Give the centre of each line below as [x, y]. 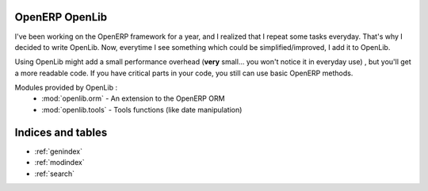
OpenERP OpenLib [61, 17]
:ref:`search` [55, 174]
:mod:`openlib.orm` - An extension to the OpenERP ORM [133, 98]
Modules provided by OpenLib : [66, 88]
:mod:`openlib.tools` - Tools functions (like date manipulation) [142, 109]
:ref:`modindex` [59, 162]
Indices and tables [61, 132]
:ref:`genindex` [59, 151]
